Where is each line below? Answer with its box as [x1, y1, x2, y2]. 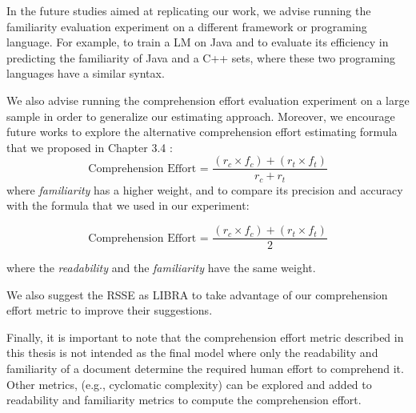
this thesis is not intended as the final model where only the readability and [6, 344, 378, 361]
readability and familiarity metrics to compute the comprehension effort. [6, 391, 362, 408]
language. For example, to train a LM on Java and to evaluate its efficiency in [6, 34, 389, 50]
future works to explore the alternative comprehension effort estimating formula [6, 123, 398, 140]
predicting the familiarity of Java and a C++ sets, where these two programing [6, 49, 395, 66]
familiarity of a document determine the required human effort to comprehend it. [6, 360, 404, 377]
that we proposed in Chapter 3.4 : [6, 138, 173, 155]
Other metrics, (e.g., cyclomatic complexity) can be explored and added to [6, 375, 372, 392]
